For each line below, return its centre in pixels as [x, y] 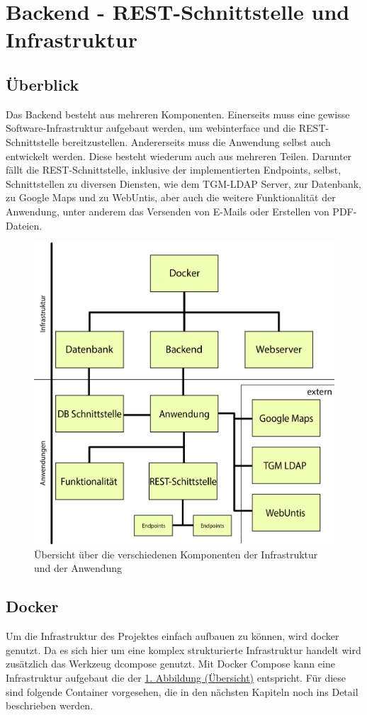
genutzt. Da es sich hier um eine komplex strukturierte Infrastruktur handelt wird [183, 649]
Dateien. [24, 225]
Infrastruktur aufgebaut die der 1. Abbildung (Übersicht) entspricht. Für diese [176, 677]
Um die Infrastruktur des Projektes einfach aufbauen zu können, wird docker [173, 636]
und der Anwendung [78, 568]
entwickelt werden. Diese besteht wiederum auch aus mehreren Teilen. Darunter [179, 156]
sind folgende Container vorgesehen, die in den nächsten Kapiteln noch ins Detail [182, 691]
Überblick [43, 84]
